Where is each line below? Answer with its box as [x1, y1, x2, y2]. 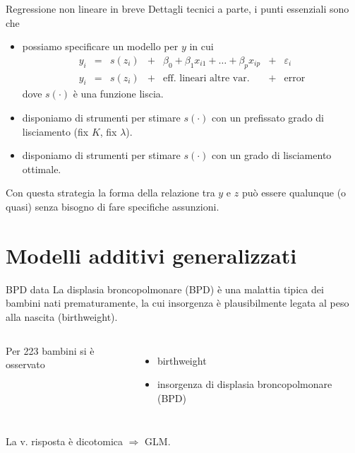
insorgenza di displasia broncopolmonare [157, 377, 332, 392]
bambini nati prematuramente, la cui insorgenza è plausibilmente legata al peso [6, 295, 349, 310]
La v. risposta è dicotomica [6, 434, 124, 449]
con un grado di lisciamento [212, 148, 332, 163]
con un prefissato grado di [212, 110, 324, 125]
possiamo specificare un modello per [22, 39, 179, 54]
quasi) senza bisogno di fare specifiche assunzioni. [6, 199, 219, 213]
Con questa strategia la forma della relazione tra [6, 185, 215, 200]
